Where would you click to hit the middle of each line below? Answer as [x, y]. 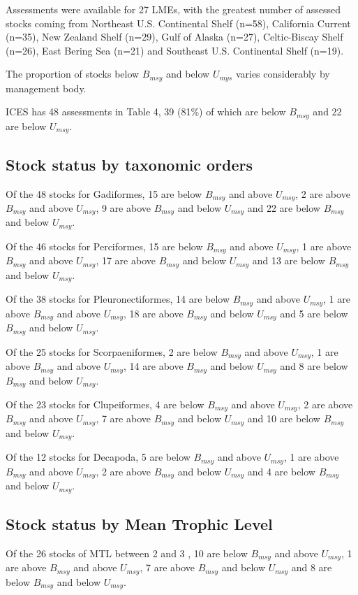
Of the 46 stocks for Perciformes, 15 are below [104, 246]
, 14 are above [154, 366]
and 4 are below [281, 471]
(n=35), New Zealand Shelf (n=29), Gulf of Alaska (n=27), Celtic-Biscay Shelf [174, 37]
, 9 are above [123, 207]
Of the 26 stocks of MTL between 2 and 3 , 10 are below [127, 553]
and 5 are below [314, 313]
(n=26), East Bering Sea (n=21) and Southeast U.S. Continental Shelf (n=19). [175, 50]
